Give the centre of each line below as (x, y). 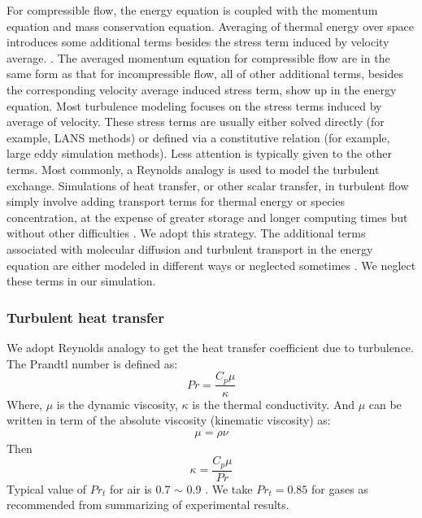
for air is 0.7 (140, 488)
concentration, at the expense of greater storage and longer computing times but (207, 217)
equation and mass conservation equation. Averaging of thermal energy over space (210, 26)
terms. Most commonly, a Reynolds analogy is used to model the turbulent (193, 169)
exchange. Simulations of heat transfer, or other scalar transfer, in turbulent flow (208, 185)
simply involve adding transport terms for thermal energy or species (176, 201)
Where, (24, 404)
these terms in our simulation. (81, 281)
